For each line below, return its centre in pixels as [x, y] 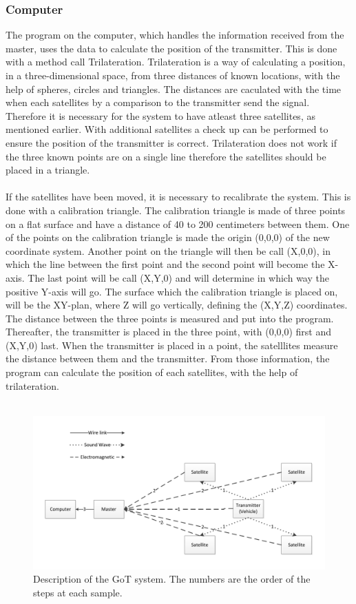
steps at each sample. [78, 592]
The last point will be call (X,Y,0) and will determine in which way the [178, 277]
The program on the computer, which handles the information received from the [175, 35]
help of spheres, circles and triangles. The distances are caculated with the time [174, 88]
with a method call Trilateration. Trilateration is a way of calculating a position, [176, 62]
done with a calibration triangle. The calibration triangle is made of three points [176, 210]
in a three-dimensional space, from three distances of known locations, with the [173, 75]
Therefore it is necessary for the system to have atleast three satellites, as [160, 115]
